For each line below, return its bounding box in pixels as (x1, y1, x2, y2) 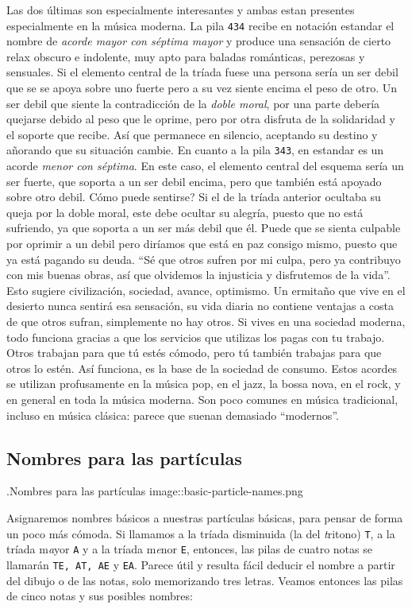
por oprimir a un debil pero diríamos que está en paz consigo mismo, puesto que (6, 235, 398, 252)
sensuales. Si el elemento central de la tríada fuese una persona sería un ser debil (6, 64, 399, 80)
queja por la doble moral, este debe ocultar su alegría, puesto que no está (6, 204, 364, 220)
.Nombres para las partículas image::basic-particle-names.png (6, 483, 303, 499)
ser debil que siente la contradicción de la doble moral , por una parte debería (6, 95, 380, 111)
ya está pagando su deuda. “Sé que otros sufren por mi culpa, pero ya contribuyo (6, 250, 401, 267)
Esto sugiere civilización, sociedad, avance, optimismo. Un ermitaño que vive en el (6, 281, 406, 298)
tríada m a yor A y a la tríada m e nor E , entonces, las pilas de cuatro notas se (6, 541, 372, 557)
